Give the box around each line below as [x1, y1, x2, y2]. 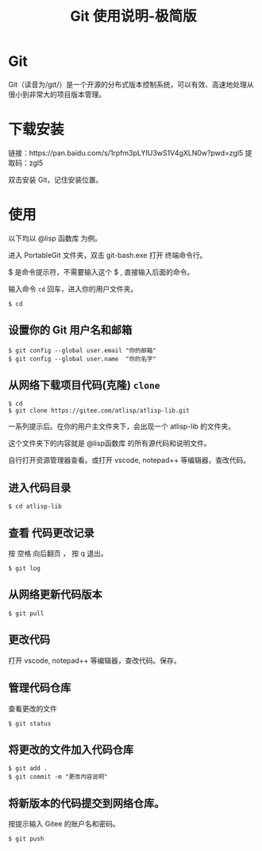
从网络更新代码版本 [8, 588, 102, 602]
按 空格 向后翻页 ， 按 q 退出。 [8, 549, 109, 558]
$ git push [8, 835, 44, 843]
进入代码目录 [8, 481, 71, 495]
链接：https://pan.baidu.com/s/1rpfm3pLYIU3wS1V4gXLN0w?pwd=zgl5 [8, 148, 244, 157]
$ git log [8, 564, 41, 572]
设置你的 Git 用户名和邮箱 [8, 323, 133, 337]
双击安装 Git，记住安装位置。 [8, 175, 103, 184]
